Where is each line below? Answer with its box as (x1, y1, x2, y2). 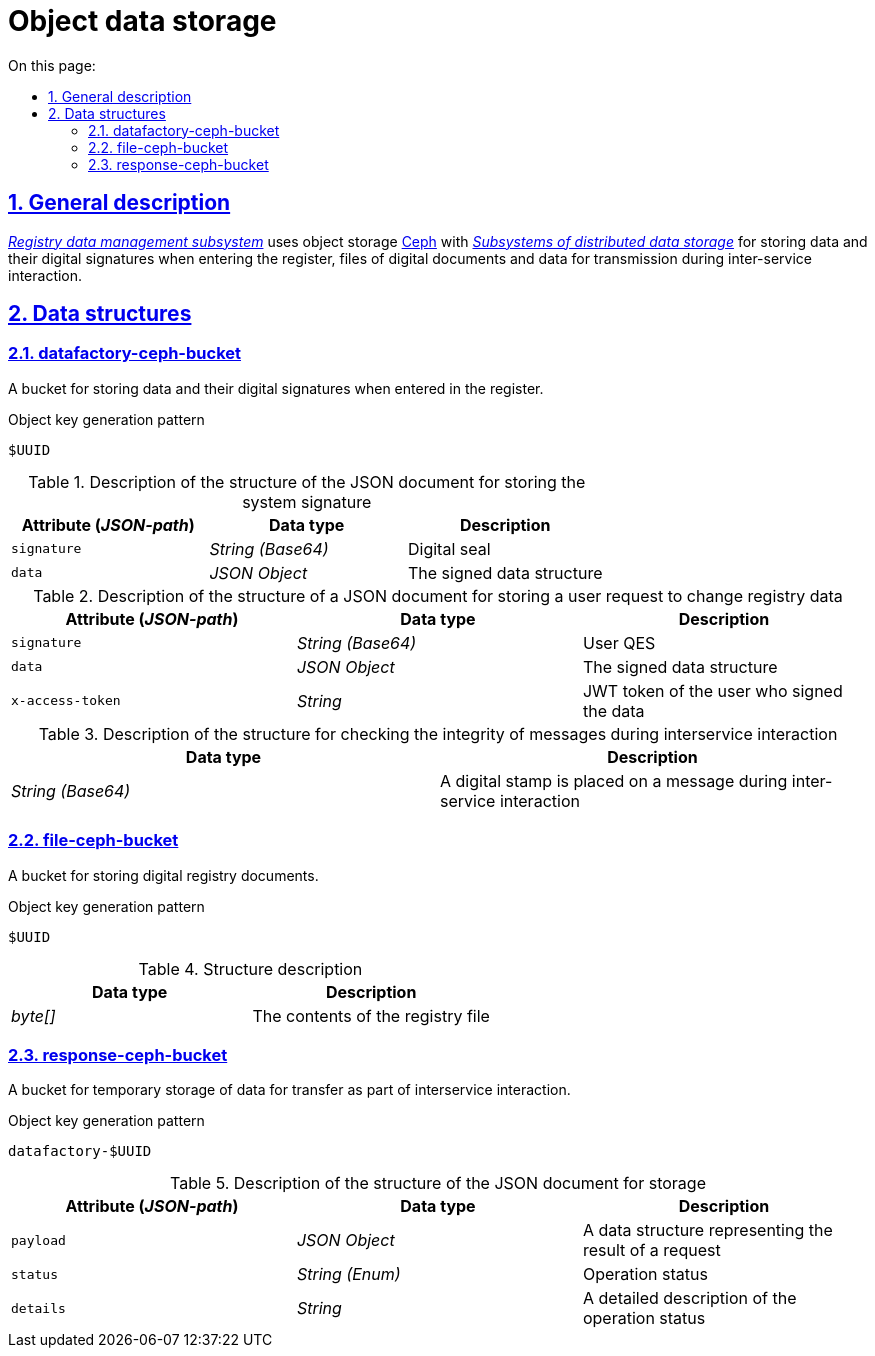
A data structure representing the (582, 1220, 833, 1241)
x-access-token (11, 693, 121, 709)
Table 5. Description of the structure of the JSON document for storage (170, 1173, 706, 1194)
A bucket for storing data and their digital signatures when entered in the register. (8, 379, 544, 397)
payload (11, 1232, 66, 1248)
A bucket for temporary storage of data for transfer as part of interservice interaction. (8, 1081, 571, 1099)
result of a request (582, 1240, 721, 1261)
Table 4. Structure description (138, 958, 363, 979)
